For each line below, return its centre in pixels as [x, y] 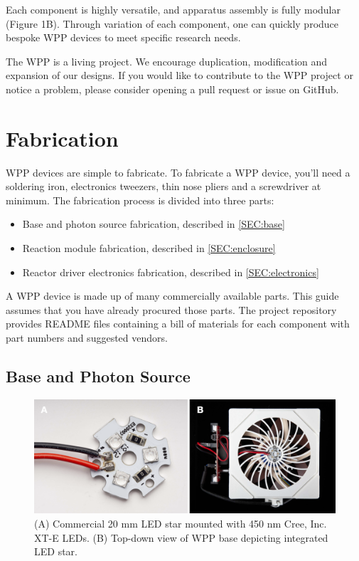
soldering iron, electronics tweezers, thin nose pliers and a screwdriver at [164, 186]
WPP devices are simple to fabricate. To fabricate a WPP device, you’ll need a [178, 172]
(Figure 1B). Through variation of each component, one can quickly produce [172, 23]
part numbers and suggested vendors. [87, 338]
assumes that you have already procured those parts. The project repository [171, 309]
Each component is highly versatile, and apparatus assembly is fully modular [173, 9]
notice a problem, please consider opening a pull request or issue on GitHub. [172, 89]
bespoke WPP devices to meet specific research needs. [123, 37]
